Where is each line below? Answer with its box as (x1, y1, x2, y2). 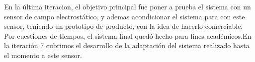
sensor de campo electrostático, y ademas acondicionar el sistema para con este (4, 11, 245, 21)
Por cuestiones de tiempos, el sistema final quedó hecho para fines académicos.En (4, 30, 252, 41)
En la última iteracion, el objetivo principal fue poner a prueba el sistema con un (4, 1, 251, 11)
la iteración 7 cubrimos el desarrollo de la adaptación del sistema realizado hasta (4, 40, 250, 51)
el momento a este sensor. (4, 50, 82, 60)
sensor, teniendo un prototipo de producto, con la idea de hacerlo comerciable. (4, 21, 243, 31)
